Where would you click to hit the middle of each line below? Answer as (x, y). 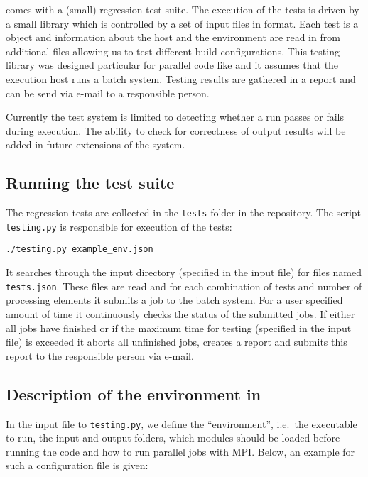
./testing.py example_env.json (80, 250)
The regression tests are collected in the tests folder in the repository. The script (184, 213)
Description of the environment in (134, 394)
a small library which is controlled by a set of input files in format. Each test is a (182, 23)
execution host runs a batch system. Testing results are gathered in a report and (181, 78)
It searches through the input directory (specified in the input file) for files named (184, 272)
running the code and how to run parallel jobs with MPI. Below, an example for (180, 451)
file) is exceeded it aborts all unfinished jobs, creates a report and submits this (177, 342)
